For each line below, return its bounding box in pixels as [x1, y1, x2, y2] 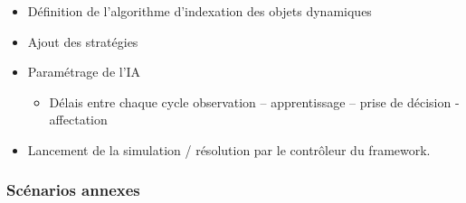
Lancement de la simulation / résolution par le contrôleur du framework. [27, 140, 431, 159]
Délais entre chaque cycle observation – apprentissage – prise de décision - [49, 92, 460, 111]
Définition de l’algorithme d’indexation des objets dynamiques [27, 2, 372, 20]
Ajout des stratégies [27, 32, 138, 51]
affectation [49, 110, 108, 129]
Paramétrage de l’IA [27, 62, 141, 81]
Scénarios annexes [6, 179, 140, 201]
